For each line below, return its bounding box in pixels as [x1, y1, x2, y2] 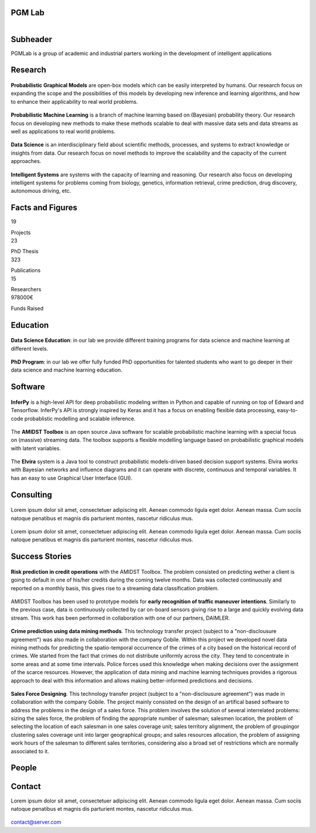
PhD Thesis [11, 248, 39, 255]
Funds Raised [11, 305, 44, 312]
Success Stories [11, 552, 72, 562]
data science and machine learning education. [11, 366, 123, 373]
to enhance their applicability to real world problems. [11, 98, 138, 105]
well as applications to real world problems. [11, 128, 116, 135]
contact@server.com [11, 818, 61, 826]
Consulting [11, 489, 53, 499]
